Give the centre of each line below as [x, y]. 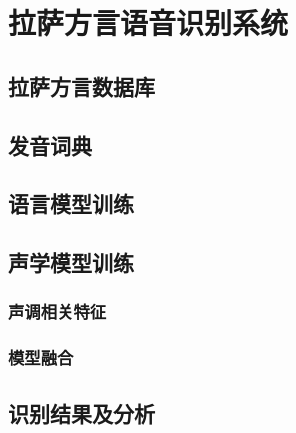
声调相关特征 [57, 311]
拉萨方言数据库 [81, 85]
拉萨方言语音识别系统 [148, 22]
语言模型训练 [71, 203]
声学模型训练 [71, 262]
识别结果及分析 [81, 412]
